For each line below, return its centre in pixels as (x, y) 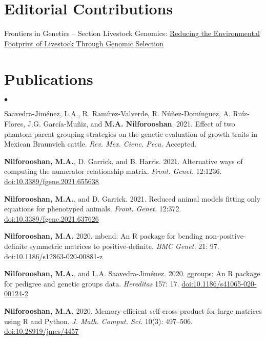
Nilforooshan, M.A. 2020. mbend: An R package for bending (104, 236)
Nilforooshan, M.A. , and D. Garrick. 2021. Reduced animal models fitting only (132, 198)
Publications (49, 78)
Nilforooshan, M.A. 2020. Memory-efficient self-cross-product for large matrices (133, 310)
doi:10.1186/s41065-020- (219, 283)
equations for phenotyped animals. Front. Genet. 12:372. (93, 209)
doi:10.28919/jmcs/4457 (42, 331)
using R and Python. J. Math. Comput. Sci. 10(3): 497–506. (98, 321)
